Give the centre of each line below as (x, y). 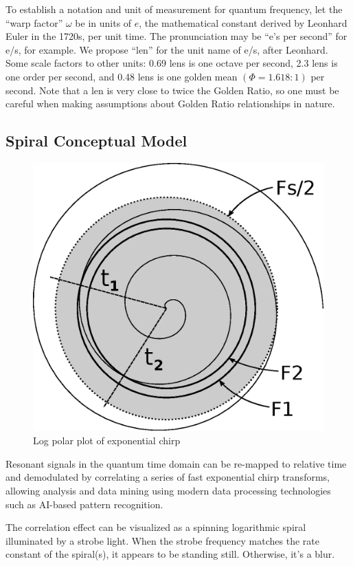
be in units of (103, 22)
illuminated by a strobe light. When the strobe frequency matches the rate (162, 540)
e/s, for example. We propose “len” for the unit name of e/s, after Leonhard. (167, 49)
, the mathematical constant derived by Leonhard (243, 22)
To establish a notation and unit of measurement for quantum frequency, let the (174, 9)
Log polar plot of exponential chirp (107, 440)
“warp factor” (34, 22)
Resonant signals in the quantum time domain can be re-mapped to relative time (176, 463)
